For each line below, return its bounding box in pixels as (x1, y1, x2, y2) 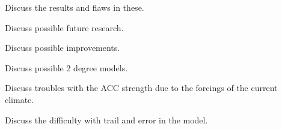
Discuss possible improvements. (5, 41, 120, 54)
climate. (5, 93, 34, 105)
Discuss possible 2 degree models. (5, 61, 128, 74)
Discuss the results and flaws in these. (5, 1, 144, 13)
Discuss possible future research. (5, 21, 124, 34)
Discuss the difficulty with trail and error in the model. (5, 113, 208, 126)
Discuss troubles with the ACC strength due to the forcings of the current (5, 81, 278, 94)
